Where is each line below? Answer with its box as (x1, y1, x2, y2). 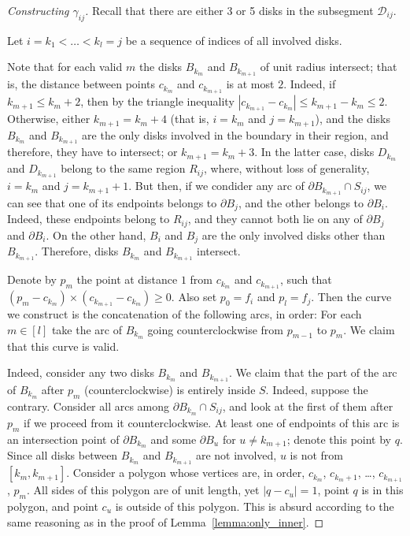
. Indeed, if (283, 76, 336, 92)
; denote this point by (286, 430, 391, 447)
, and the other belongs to (238, 195, 364, 210)
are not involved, (195, 447, 277, 463)
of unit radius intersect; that (260, 58, 397, 75)
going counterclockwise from (147, 321, 283, 337)
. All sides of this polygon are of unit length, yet (27, 482, 260, 498)
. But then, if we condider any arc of (128, 177, 305, 194)
